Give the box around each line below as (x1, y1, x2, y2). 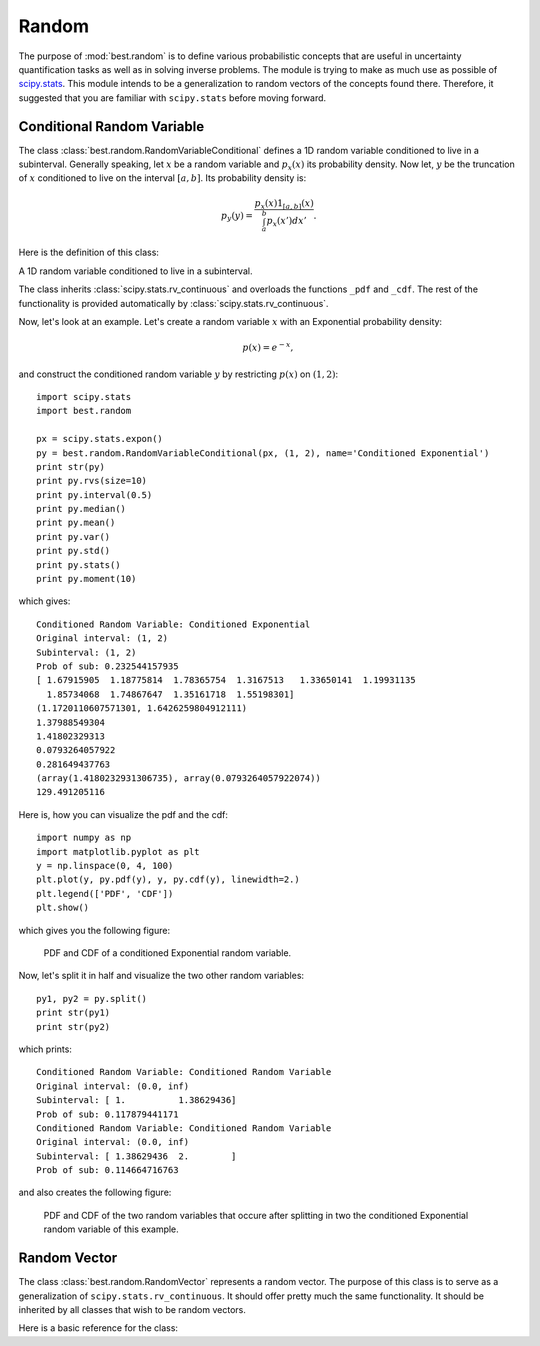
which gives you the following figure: (18, 924, 170, 936)
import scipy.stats (36, 391, 132, 402)
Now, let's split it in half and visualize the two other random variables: (18, 970, 305, 982)
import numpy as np (36, 832, 132, 844)
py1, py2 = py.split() (36, 993, 148, 1004)
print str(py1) (36, 1007, 111, 1019)
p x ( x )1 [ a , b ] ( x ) (254, 197, 314, 211)
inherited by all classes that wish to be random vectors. (18, 1303, 247, 1315)
